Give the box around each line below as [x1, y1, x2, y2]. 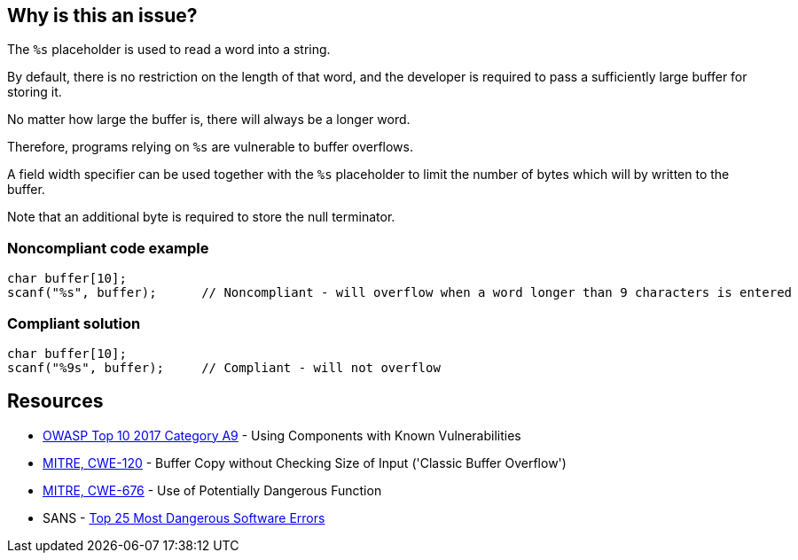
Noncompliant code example [7, 238, 209, 257]
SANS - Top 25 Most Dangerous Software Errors [43, 509, 325, 525]
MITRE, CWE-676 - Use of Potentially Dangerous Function [43, 482, 382, 498]
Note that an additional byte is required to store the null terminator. [7, 209, 395, 225]
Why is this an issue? [7, 4, 198, 27]
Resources [7, 390, 104, 413]
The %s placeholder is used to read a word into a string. [7, 42, 331, 58]
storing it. [7, 84, 62, 100]
